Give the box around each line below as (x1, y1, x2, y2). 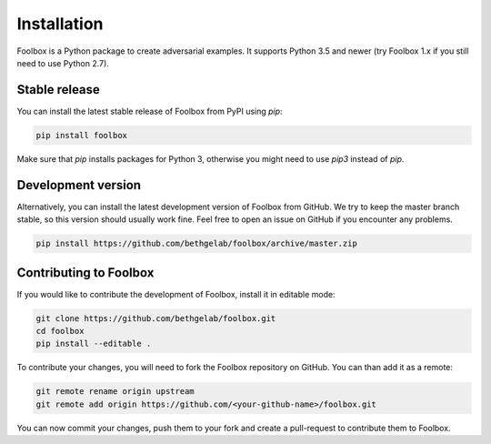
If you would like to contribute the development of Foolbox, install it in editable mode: (16, 288, 336, 299)
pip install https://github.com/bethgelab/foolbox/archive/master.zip (35, 238, 358, 249)
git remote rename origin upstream (35, 387, 195, 397)
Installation (16, 14, 104, 34)
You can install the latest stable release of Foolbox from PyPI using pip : (16, 106, 283, 116)
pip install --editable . (35, 338, 152, 349)
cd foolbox (35, 326, 85, 336)
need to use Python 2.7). (16, 57, 109, 68)
